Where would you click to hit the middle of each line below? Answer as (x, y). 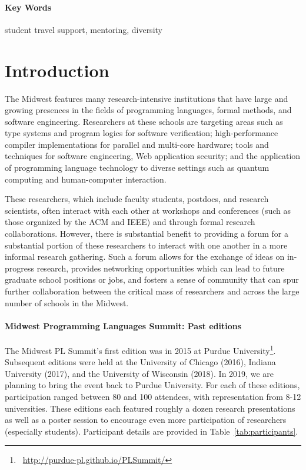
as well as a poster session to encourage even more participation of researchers (146, 420)
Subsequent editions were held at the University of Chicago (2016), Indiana (140, 362)
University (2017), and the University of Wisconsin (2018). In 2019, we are (139, 373)
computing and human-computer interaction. (86, 179)
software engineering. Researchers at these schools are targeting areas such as (144, 121)
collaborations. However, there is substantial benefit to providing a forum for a (147, 234)
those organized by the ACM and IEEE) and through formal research (130, 222)
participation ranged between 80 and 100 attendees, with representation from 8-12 (153, 397)
